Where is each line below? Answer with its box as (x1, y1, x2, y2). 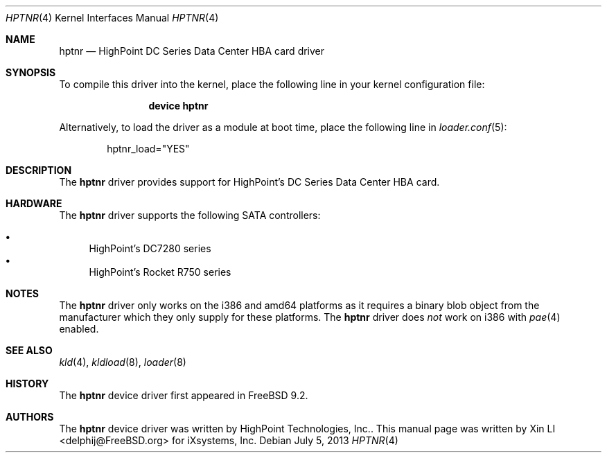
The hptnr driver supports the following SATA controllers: (59, 209, 321, 221)
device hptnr (148, 100, 209, 112)
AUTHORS (6, 411, 54, 423)
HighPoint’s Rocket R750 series (89, 266, 231, 278)
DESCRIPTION (6, 164, 72, 176)
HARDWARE (6, 197, 62, 209)
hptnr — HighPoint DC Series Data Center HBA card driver (59, 45, 325, 57)
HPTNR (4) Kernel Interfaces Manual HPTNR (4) (6, 12, 219, 24)
